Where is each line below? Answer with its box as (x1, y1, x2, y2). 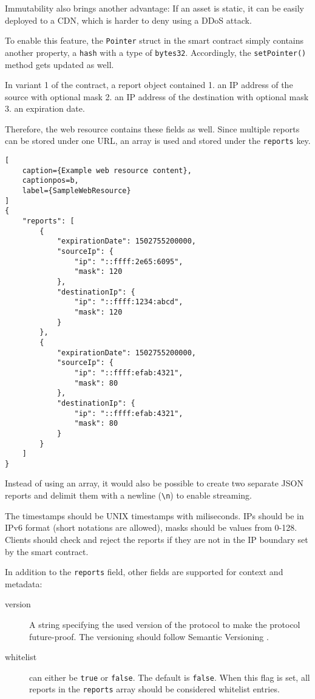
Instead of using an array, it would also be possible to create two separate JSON (5, 477, 303, 489)
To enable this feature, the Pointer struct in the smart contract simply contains (5, 34, 304, 47)
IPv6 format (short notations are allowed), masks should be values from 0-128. (5, 521, 297, 534)
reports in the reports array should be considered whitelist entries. (29, 683, 280, 695)
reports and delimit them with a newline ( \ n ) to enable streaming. (5, 489, 252, 502)
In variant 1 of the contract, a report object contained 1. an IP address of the (5, 78, 293, 91)
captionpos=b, (22, 176, 79, 185)
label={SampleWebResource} (22, 186, 131, 196)
